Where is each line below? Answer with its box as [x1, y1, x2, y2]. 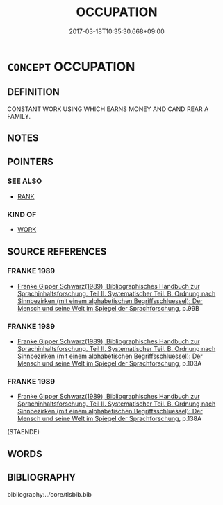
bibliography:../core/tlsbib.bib [7, 490, 92, 498]
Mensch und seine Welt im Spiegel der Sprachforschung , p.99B [17, 304, 200, 312]
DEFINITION [7, 86, 60, 98]
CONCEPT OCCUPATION [7, 58, 135, 74]
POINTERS [7, 155, 54, 167]
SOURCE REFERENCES [7, 246, 107, 257]
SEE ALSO [7, 176, 42, 186]
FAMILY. [7, 112, 31, 120]
